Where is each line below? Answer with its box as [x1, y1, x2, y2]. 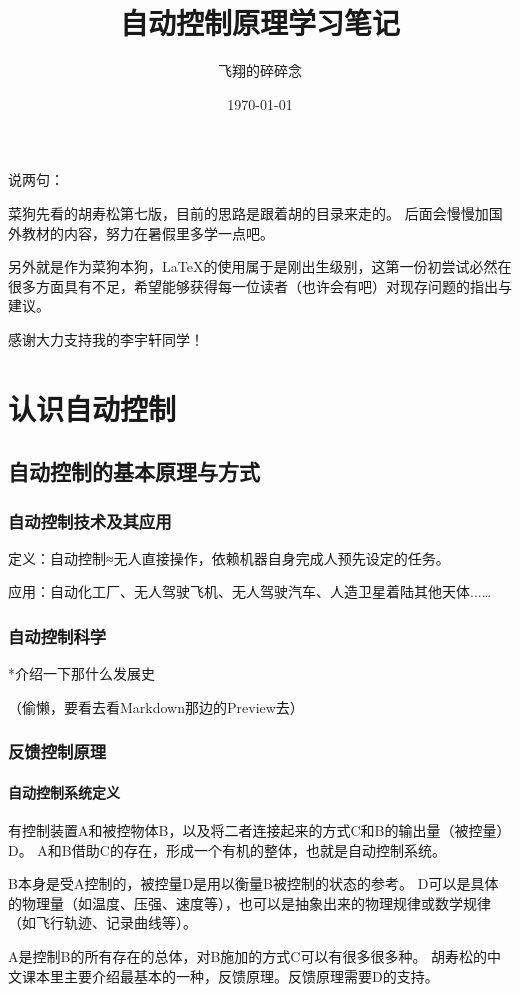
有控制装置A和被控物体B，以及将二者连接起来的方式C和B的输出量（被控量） [8, 820, 511, 841]
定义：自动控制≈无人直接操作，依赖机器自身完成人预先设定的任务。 [8, 547, 450, 568]
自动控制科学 [8, 623, 107, 648]
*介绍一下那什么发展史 [8, 663, 155, 684]
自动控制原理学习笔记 [119, 2, 400, 43]
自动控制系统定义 [8, 781, 120, 802]
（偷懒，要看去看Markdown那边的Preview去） [8, 696, 304, 717]
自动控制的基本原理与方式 [8, 456, 260, 487]
